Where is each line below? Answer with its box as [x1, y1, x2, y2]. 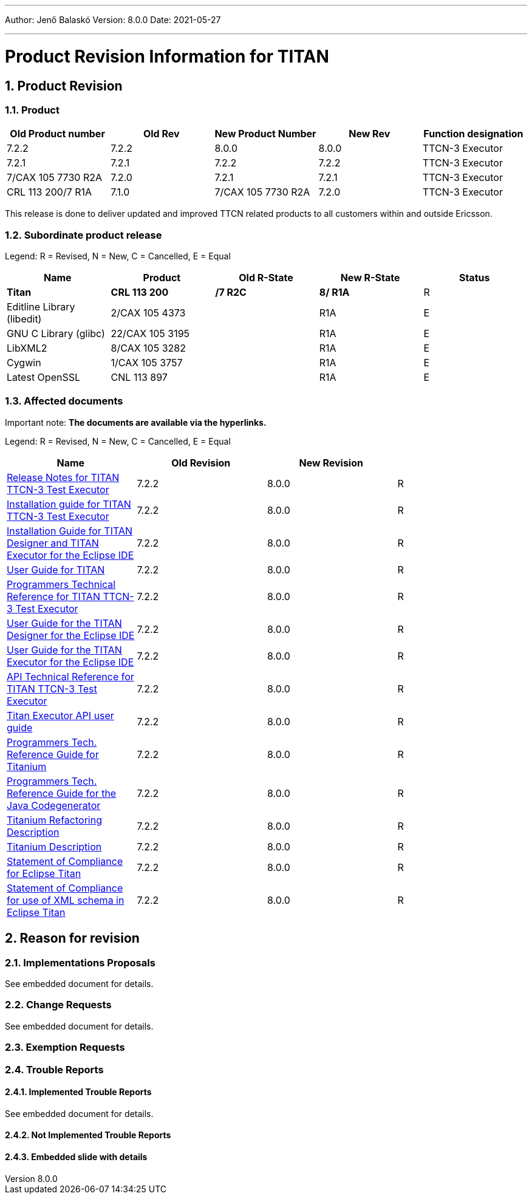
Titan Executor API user [7, 709, 114, 722]
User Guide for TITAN [7, 563, 105, 576]
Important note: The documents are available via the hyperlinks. [5, 417, 267, 428]
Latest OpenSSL [7, 371, 81, 384]
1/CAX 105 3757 [111, 357, 183, 369]
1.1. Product [5, 103, 60, 116]
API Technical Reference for [7, 670, 134, 683]
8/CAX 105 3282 [111, 342, 186, 355]
